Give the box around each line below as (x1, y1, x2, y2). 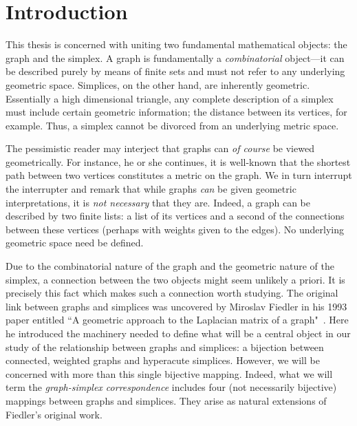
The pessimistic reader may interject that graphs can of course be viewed (6, 141, 314, 156)
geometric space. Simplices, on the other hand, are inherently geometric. (6, 77, 310, 92)
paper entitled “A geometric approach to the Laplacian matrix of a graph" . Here (6, 312, 349, 327)
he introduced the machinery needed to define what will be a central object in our (6, 326, 351, 340)
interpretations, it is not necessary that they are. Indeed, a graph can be (6, 195, 310, 209)
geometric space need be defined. (6, 235, 144, 250)
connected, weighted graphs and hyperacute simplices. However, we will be (6, 353, 320, 368)
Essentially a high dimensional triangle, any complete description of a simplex (6, 91, 334, 105)
